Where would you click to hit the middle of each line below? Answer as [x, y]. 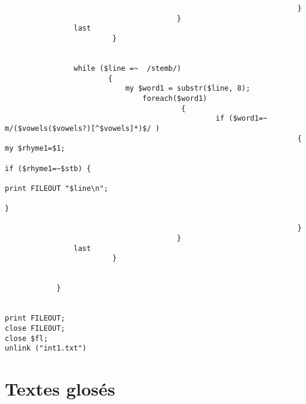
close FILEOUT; [35, 328]
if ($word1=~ [241, 119]
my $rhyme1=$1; [35, 149]
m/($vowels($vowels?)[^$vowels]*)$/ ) [82, 128]
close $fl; [26, 338]
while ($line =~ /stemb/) [127, 68]
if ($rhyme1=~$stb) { [48, 168]
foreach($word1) [175, 98]
